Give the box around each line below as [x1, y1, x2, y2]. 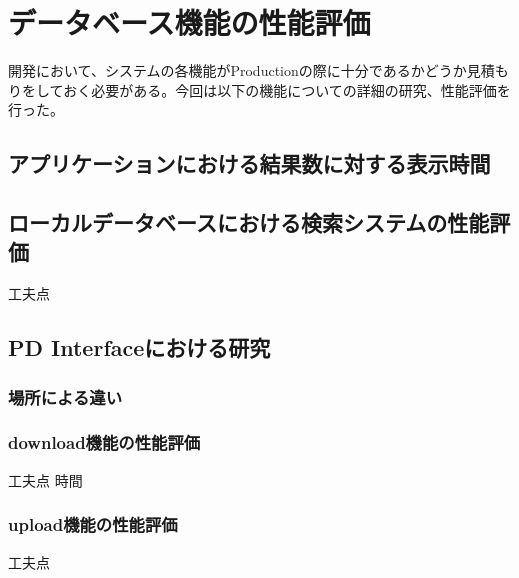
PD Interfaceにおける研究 [8, 332, 271, 363]
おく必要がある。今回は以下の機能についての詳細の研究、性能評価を [63, 79, 511, 100]
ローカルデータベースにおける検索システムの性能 [8, 207, 490, 238]
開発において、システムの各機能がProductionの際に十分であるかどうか [8, 60, 467, 81]
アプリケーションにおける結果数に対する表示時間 [8, 148, 491, 179]
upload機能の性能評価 [8, 512, 178, 537]
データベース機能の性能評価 [8, 2, 371, 43]
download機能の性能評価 [8, 430, 201, 455]
